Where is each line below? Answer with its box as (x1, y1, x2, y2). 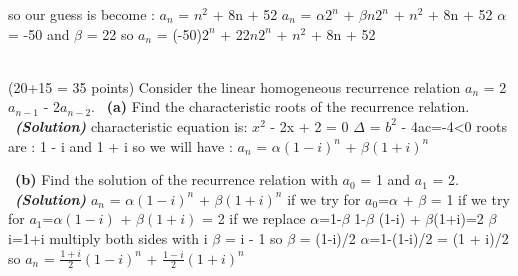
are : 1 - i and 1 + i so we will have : (8, 135, 233, 156)
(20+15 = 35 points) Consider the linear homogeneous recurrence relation (8, 76, 461, 97)
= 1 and (360, 169, 411, 190)
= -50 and (8, 23, 70, 44)
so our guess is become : (8, 4, 155, 24)
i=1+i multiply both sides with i (8, 227, 208, 248)
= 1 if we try (430, 188, 510, 209)
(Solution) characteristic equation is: (15, 115, 248, 136)
